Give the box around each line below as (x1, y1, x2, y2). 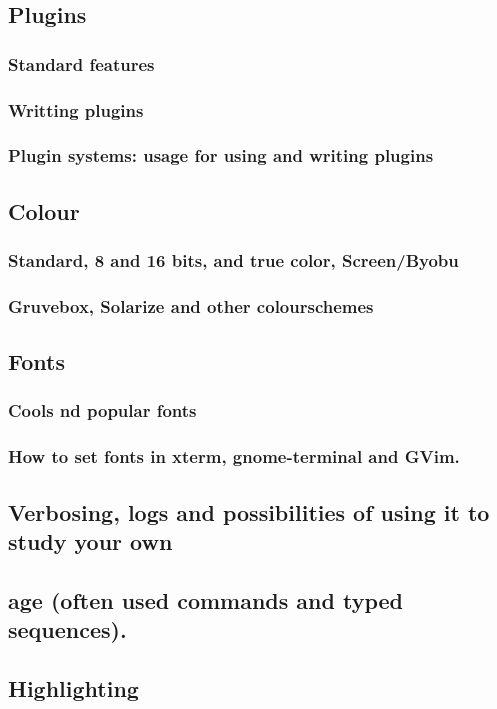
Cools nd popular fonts (8, 398, 197, 423)
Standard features (8, 51, 155, 76)
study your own (8, 526, 173, 557)
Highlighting (8, 672, 139, 703)
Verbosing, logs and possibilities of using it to (8, 496, 490, 527)
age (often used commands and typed (8, 584, 404, 615)
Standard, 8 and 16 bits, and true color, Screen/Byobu (8, 248, 459, 273)
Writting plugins (8, 97, 144, 122)
